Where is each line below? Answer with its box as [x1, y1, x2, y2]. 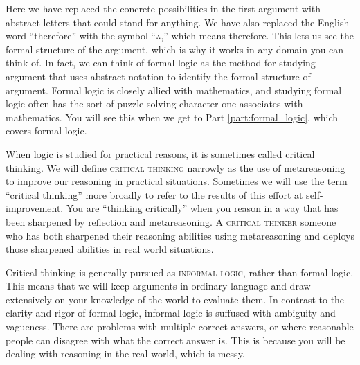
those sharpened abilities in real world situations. [6, 242, 214, 256]
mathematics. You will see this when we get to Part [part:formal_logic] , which [6, 109, 339, 124]
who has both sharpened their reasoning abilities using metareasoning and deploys [6, 228, 354, 242]
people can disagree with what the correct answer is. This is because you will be [6, 332, 345, 347]
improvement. [6, 201, 64, 215]
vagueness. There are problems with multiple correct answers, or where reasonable [6, 319, 354, 334]
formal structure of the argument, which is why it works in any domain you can [6, 42, 344, 56]
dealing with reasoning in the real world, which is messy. [6, 346, 245, 361]
